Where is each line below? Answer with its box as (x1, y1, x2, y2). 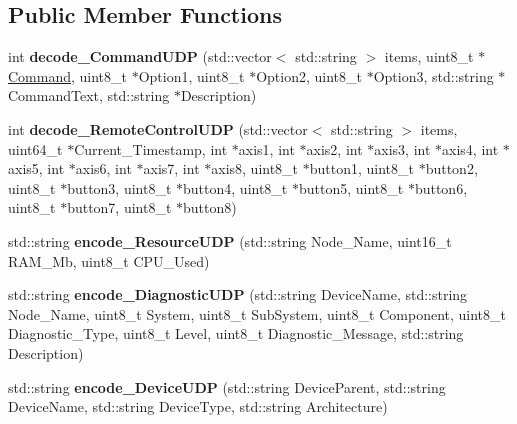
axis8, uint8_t (211, 158, 299, 179)
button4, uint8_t (183, 177, 288, 198)
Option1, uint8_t (138, 65, 245, 86)
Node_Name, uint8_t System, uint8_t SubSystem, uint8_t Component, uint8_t (8, 303, 506, 324)
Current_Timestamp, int (74, 138, 228, 159)
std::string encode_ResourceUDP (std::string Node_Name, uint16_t (8, 230, 452, 251)
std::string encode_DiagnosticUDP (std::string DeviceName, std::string (8, 284, 468, 305)
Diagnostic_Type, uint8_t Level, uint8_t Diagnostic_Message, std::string (8, 323, 464, 344)
